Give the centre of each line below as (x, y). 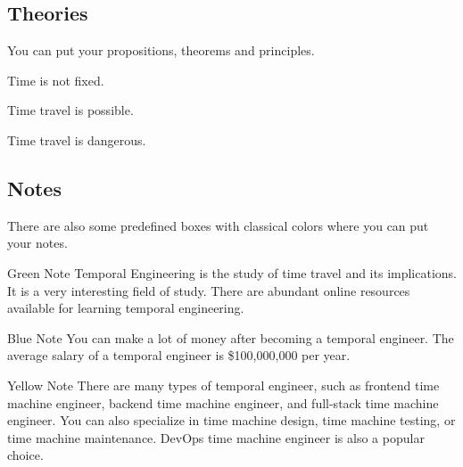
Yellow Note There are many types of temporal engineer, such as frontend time (223, 385)
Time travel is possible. (70, 110)
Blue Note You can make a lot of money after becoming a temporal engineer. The (231, 337)
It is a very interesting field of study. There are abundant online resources (209, 290)
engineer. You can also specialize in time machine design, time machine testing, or (231, 420)
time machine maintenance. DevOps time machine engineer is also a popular (216, 437)
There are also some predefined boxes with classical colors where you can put (218, 225)
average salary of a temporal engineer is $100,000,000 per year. (179, 355)
